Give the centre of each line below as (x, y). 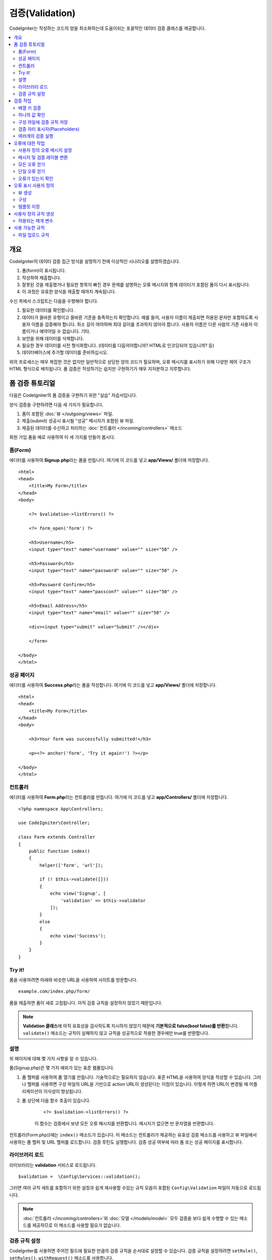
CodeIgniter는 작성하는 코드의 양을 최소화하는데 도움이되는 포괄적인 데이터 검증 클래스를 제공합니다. (108, 28)
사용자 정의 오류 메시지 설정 (45, 150)
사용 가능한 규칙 (29, 228)
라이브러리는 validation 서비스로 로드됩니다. (53, 1165)
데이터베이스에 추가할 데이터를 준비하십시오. (65, 352)
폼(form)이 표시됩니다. (44, 271)
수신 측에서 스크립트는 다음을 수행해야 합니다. (54, 301)
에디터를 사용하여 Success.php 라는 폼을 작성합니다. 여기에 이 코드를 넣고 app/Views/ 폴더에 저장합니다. (113, 685)
